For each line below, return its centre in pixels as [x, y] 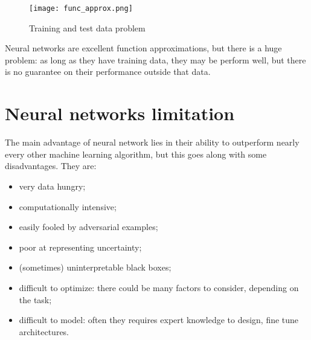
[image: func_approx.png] [81, 8]
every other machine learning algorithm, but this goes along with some [136, 154]
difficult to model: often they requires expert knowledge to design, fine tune [159, 320]
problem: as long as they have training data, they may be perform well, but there [155, 59]
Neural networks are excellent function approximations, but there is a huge [143, 48]
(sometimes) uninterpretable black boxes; [95, 267]
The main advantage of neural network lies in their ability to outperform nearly [152, 142]
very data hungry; [52, 186]
